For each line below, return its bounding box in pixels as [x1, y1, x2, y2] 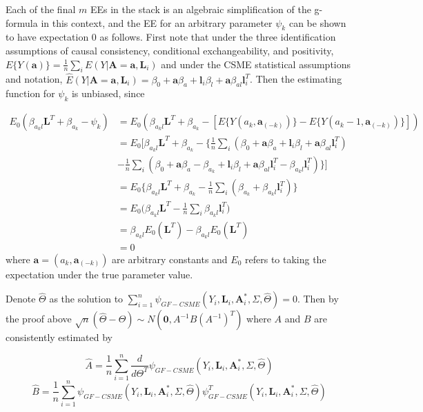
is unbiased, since [71, 86, 145, 101]
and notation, [6, 72, 63, 86]
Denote [6, 291, 36, 306]
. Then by [297, 291, 339, 306]
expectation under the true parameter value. [6, 267, 193, 281]
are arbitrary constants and [112, 251, 228, 266]
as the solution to [49, 291, 124, 306]
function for [6, 86, 55, 101]
